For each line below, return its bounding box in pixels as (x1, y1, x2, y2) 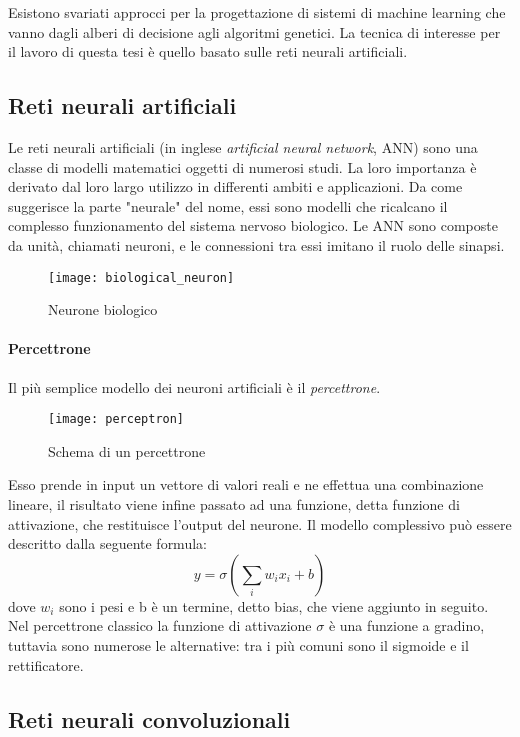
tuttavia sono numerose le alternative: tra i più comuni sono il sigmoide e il (8, 635, 469, 655)
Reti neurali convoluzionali (8, 703, 291, 734)
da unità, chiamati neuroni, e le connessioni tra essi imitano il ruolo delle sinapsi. (8, 234, 505, 255)
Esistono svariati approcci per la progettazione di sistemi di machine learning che (8, 2, 506, 22)
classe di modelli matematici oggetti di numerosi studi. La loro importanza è (8, 156, 477, 177)
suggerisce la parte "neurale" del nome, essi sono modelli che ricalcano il (8, 195, 448, 216)
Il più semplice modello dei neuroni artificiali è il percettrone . (8, 376, 381, 397)
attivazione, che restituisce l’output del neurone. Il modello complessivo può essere (8, 513, 512, 534)
